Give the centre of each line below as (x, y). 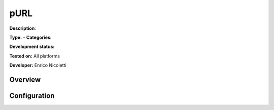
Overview (25, 79)
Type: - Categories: (30, 37)
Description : (23, 28)
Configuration (32, 96)
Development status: (32, 47)
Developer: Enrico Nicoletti (38, 65)
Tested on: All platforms (35, 56)
